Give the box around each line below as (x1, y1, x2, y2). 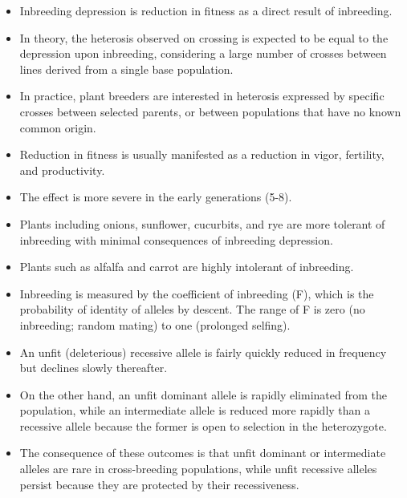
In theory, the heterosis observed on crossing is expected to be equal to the (19, 29, 389, 46)
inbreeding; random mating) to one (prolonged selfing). (19, 316, 291, 333)
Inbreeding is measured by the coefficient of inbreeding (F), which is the (19, 285, 374, 302)
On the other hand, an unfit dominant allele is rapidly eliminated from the (19, 386, 387, 403)
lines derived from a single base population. (19, 60, 234, 77)
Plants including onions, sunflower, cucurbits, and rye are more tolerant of (19, 215, 385, 232)
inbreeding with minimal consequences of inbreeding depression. (19, 231, 333, 248)
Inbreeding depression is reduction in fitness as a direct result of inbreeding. (19, 2, 393, 18)
